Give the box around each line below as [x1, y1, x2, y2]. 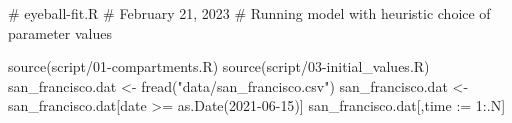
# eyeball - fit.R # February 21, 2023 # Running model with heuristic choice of [8, 3, 491, 23]
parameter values [8, 22, 112, 43]
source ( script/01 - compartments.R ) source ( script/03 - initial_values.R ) [8, 56, 430, 77]
